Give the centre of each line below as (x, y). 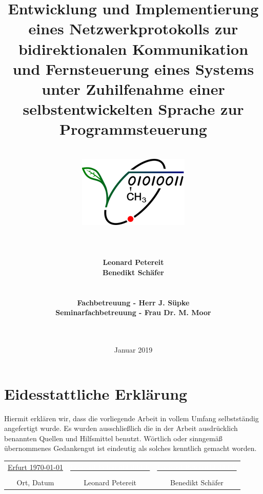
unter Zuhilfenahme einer (133, 88)
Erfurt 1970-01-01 (36, 467)
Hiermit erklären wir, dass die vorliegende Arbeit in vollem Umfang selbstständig (131, 418)
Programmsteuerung (133, 129)
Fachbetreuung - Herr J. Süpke (133, 302)
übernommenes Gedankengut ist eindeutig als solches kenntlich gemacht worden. (130, 448)
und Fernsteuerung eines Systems (133, 68)
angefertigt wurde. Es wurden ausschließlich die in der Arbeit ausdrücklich (121, 428)
